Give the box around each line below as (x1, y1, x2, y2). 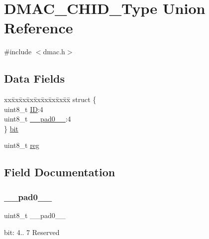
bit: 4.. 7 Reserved (4, 227, 60, 237)
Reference (4, 17, 73, 38)
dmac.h (43, 46, 65, 57)
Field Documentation (4, 164, 115, 180)
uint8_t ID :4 (4, 104, 43, 114)
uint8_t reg (4, 140, 39, 150)
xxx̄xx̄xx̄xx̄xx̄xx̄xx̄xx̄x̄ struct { (4, 94, 97, 105)
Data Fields (4, 71, 65, 86)
